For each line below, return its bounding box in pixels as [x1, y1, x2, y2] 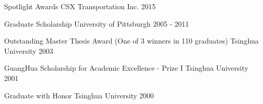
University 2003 [4, 45, 53, 56]
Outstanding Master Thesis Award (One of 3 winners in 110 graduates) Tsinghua [4, 35, 259, 46]
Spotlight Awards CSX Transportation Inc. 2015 [4, 1, 156, 11]
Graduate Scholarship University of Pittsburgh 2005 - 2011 [4, 18, 189, 29]
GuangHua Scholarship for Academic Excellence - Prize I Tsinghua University [4, 63, 249, 73]
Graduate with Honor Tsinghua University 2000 [4, 90, 154, 100]
